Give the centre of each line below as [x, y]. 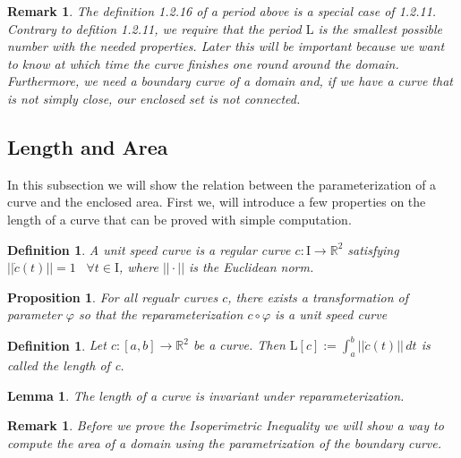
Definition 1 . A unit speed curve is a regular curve [149, 249]
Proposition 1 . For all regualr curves [113, 297]
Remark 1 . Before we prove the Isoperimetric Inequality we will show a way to [226, 425]
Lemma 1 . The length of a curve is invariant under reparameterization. [206, 395]
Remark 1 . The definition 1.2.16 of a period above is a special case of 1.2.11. [222, 11]
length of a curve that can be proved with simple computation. [179, 219]
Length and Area [88, 146]
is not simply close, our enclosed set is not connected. [154, 98]
